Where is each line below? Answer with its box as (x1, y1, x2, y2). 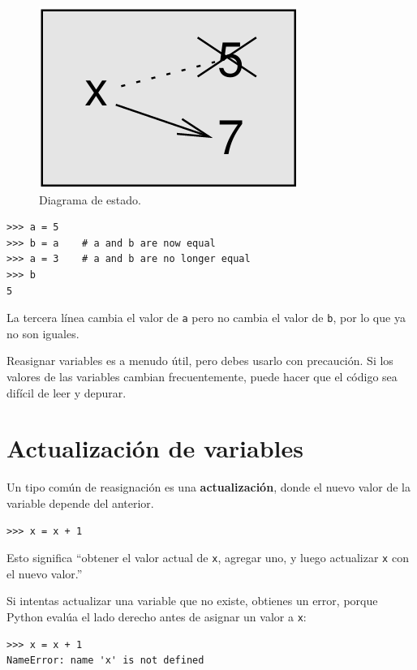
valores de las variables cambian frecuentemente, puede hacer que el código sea (6, 368, 398, 384)
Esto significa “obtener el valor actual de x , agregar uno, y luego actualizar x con (6, 549, 409, 566)
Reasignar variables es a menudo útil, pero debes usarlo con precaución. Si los (6, 352, 393, 369)
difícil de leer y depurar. (6, 384, 127, 401)
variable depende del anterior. (6, 494, 154, 511)
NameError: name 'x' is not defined (6, 655, 204, 667)
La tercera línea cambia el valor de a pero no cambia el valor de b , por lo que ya (6, 309, 406, 326)
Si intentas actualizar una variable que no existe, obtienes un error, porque (6, 592, 378, 609)
